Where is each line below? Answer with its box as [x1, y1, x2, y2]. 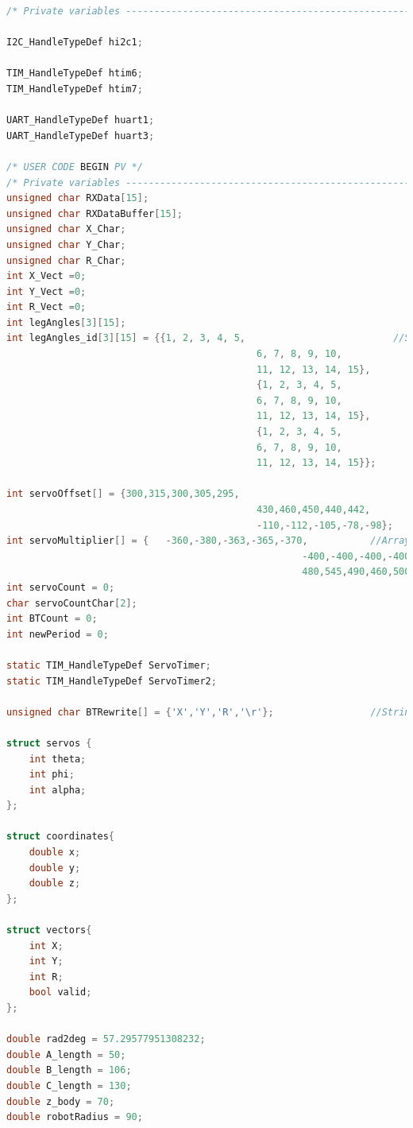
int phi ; [29, 769, 75, 781]
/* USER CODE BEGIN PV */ [6, 161, 143, 172]
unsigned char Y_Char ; [6, 238, 126, 250]
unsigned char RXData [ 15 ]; [6, 192, 149, 204]
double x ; [29, 847, 81, 859]
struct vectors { [6, 924, 92, 936]
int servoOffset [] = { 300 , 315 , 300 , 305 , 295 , [6, 488, 240, 500]
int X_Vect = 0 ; [6, 270, 87, 282]
